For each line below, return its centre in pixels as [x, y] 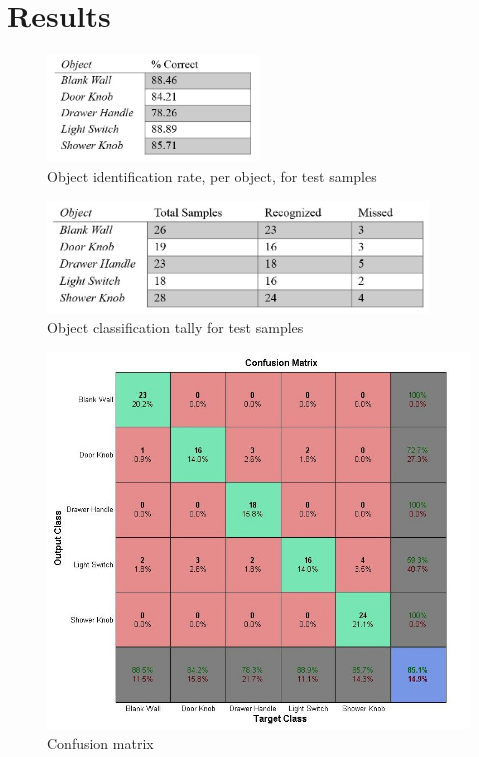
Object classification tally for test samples [175, 327]
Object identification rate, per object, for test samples [212, 176]
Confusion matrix [100, 742]
